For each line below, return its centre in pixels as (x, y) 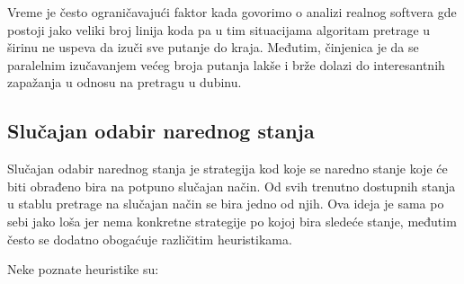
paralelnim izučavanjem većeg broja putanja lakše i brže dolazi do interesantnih (226, 64)
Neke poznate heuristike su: (83, 269)
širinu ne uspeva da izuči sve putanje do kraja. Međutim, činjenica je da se (213, 47)
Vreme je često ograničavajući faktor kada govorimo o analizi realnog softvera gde (232, 12)
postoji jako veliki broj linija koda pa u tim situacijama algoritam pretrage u (219, 29)
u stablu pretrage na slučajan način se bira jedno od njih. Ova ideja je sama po (226, 204)
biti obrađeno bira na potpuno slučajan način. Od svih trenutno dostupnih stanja (232, 186)
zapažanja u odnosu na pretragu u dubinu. (125, 82)
